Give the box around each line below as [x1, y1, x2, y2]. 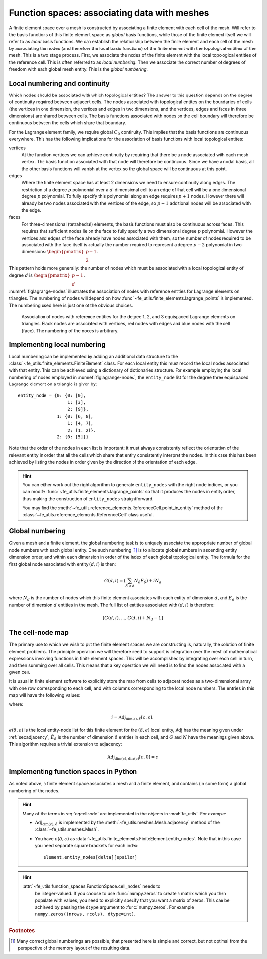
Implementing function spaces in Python [9, 767, 137, 776]
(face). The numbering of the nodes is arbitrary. [21, 327, 119, 334]
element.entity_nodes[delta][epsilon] [44, 854, 138, 860]
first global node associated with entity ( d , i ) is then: [9, 561, 116, 567]
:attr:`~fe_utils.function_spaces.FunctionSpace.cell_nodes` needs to [22, 883, 161, 889]
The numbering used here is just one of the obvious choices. [9, 302, 133, 308]
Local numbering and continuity [9, 79, 110, 88]
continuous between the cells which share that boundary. [9, 120, 126, 126]
